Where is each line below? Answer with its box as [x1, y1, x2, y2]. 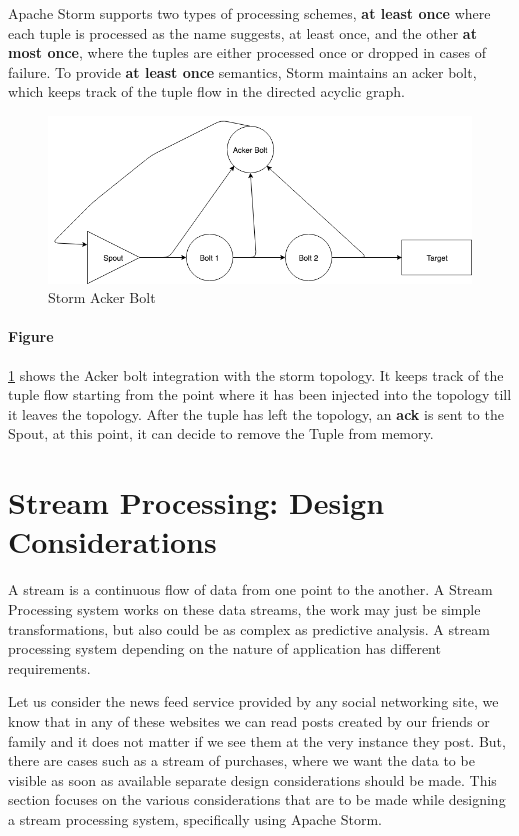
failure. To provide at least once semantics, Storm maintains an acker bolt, [8, 61, 477, 82]
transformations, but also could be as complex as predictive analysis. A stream [8, 618, 490, 639]
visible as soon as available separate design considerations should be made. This [8, 769, 497, 790]
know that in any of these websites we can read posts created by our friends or [8, 710, 490, 731]
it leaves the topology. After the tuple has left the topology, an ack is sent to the [8, 403, 504, 424]
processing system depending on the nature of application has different [8, 638, 441, 659]
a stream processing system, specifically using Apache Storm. [8, 808, 382, 829]
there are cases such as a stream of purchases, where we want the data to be [8, 750, 475, 771]
